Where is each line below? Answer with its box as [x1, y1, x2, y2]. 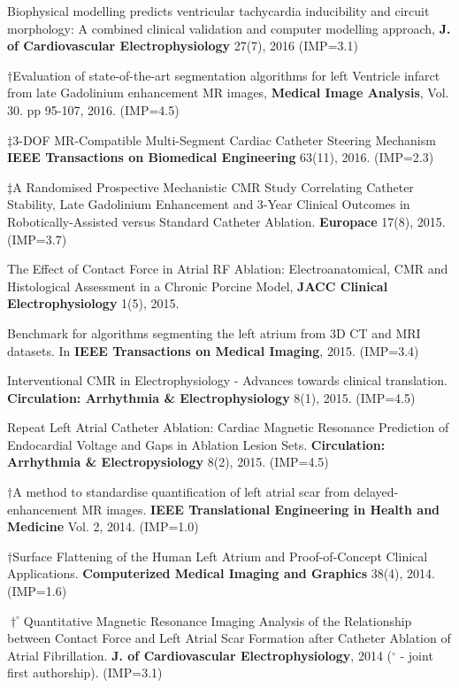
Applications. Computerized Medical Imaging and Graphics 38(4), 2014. [7, 564, 435, 583]
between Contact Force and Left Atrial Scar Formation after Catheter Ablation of [7, 629, 451, 647]
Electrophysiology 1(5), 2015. [7, 294, 180, 313]
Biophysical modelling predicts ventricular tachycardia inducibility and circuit [7, 2, 430, 19]
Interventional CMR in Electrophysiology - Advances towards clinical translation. [7, 371, 448, 390]
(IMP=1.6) [7, 582, 67, 600]
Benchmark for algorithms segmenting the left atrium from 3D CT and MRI [7, 323, 421, 342]
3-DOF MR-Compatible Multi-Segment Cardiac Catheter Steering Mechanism [12, 130, 436, 149]
